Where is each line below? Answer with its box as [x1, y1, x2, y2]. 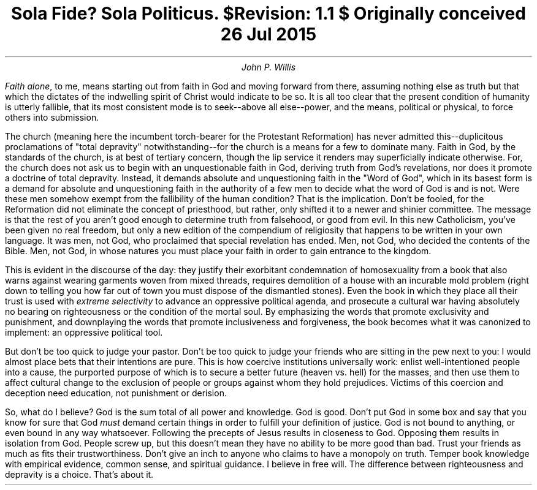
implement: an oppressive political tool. [5, 326, 163, 337]
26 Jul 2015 [220, 24, 317, 45]
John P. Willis [241, 61, 296, 72]
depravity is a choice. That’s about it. [5, 469, 154, 480]
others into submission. [5, 111, 99, 123]
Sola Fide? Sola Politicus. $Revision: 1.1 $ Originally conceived [11, 3, 526, 24]
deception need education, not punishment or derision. [5, 387, 227, 398]
